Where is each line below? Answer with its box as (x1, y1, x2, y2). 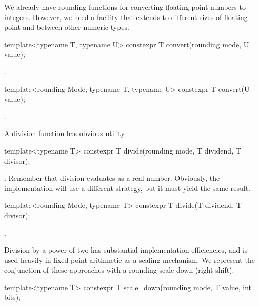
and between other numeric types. (23, 22, 129, 32)
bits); (4, 292, 21, 302)
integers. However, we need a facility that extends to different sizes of (4, 11, 222, 22)
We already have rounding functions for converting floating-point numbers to (4, 2, 246, 12)
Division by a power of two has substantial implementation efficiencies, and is (4, 244, 248, 255)
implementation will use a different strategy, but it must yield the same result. (4, 182, 250, 193)
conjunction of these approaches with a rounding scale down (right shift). (4, 264, 234, 275)
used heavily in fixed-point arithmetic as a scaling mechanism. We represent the (4, 254, 255, 265)
